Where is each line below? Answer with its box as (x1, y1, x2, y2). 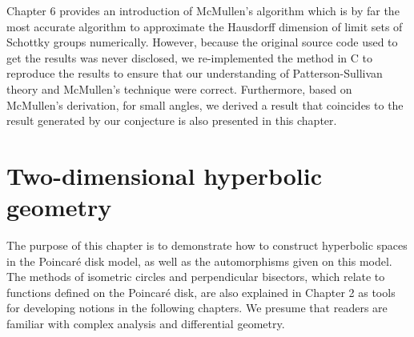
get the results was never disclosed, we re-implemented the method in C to (6, 49, 372, 66)
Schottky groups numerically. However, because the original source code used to (6, 34, 398, 50)
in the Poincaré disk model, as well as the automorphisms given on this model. (6, 252, 392, 269)
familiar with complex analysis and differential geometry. (6, 315, 285, 332)
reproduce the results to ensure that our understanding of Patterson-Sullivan (6, 65, 383, 82)
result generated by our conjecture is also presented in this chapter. (6, 112, 337, 129)
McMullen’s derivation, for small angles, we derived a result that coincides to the (6, 96, 404, 113)
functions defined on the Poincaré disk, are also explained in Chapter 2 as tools (6, 283, 396, 300)
